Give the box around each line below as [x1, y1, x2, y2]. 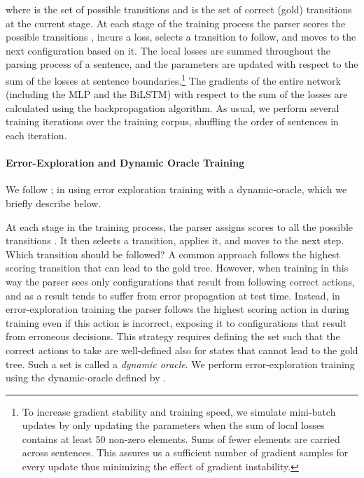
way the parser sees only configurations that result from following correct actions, [6, 274, 355, 288]
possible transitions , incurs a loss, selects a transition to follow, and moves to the [6, 29, 356, 44]
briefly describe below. [6, 195, 101, 210]
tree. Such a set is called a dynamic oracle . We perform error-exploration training [6, 356, 355, 371]
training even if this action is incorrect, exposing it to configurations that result [6, 315, 347, 330]
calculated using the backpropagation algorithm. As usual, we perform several [6, 100, 339, 115]
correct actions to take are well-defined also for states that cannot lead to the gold [6, 342, 358, 357]
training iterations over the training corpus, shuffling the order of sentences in [6, 114, 339, 129]
